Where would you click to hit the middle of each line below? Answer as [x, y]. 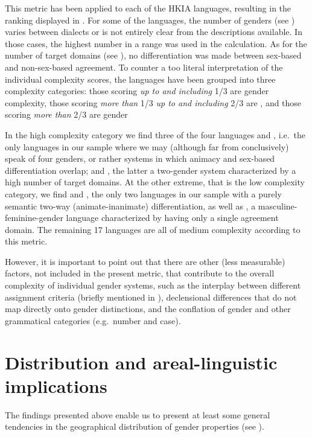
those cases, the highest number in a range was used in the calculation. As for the [156, 43]
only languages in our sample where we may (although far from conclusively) [147, 146]
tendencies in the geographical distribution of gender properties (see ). [135, 426]
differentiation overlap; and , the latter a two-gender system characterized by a [151, 170]
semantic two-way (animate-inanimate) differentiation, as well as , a [130, 206]
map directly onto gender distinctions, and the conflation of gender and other [148, 309]
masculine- [278, 206]
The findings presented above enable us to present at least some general [138, 414]
